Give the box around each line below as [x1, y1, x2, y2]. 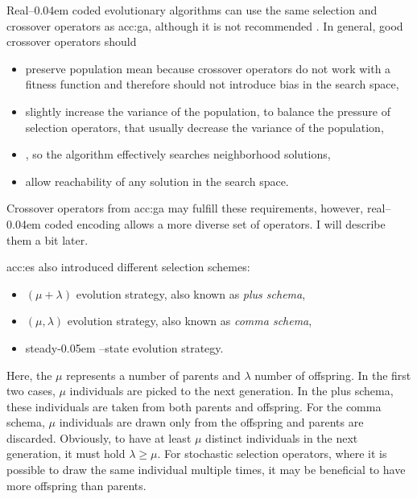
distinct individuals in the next [205, 429, 358, 446]
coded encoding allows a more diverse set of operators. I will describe [44, 215, 386, 232]
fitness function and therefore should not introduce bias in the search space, [25, 76, 399, 93]
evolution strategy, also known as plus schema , [76, 285, 306, 302]
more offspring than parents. [6, 476, 147, 493]
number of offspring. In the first [254, 366, 411, 383]
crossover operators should [6, 33, 137, 50]
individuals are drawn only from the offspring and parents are [59, 414, 364, 431]
